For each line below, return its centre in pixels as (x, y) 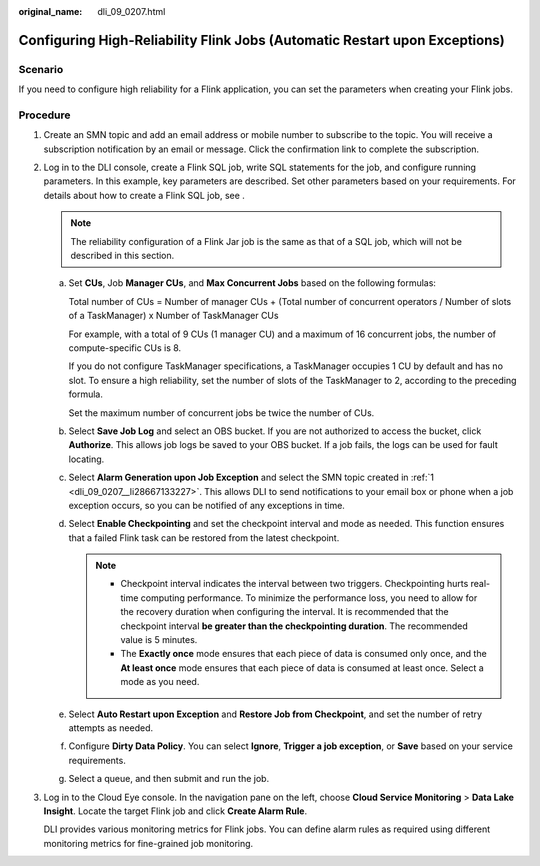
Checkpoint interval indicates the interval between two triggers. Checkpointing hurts (294, 584)
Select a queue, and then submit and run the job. (169, 779)
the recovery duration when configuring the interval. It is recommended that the (284, 612)
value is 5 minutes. (159, 640)
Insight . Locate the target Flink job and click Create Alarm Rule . (175, 811)
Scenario (41, 69)
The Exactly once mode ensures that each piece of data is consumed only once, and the (303, 654)
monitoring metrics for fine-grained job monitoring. (148, 843)
